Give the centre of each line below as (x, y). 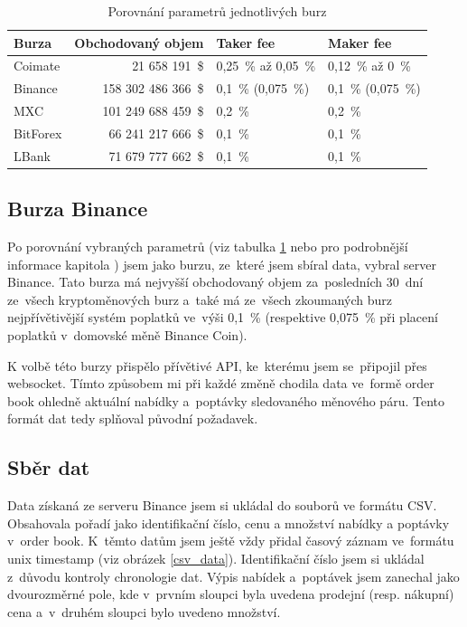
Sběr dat (49, 467)
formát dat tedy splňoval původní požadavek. (133, 418)
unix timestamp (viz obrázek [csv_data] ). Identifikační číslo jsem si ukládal (216, 559)
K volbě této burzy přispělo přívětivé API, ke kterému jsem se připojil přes (217, 365)
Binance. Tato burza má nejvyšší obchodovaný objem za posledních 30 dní (215, 282)
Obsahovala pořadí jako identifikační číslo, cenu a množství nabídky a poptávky (229, 522)
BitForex (38, 133)
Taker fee (246, 42)
